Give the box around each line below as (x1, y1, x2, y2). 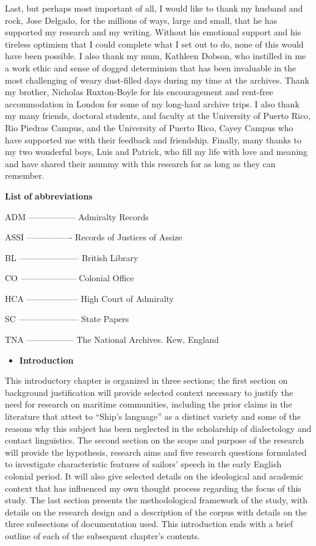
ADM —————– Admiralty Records (5, 210, 149, 223)
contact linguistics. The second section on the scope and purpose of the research (5, 434, 304, 447)
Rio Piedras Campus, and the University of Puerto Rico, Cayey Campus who (5, 121, 293, 134)
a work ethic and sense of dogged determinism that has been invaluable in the (5, 61, 296, 74)
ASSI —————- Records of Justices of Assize (5, 231, 182, 243)
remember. (5, 169, 45, 182)
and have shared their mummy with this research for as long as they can (5, 157, 276, 170)
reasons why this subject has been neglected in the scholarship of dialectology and (5, 422, 312, 434)
